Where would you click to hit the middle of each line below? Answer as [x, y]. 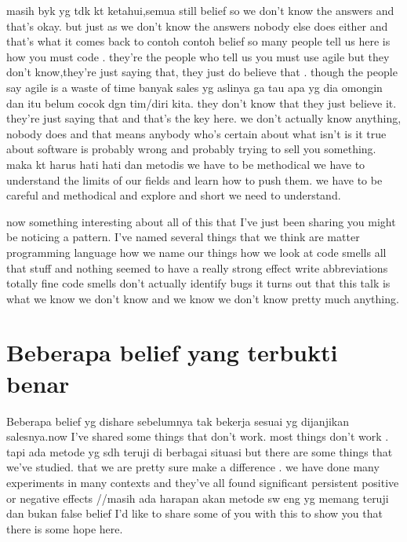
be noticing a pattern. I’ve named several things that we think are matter [183, 237]
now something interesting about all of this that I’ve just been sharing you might [201, 221]
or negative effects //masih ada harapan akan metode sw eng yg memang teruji [198, 498]
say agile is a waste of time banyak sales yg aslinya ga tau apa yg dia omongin [194, 87]
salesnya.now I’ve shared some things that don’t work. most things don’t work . [198, 436]
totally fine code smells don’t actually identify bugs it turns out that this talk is [198, 283]
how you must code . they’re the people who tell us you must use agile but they [198, 56]
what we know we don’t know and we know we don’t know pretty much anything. [203, 298]
